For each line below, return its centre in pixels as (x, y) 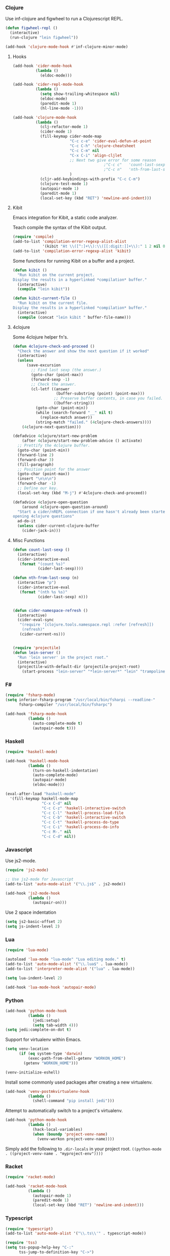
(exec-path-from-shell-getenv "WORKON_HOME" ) (77, 1059)
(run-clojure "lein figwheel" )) (44, 38)
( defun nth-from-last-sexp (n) (46, 578)
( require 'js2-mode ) (27, 870)
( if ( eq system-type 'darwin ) (50, 1054)
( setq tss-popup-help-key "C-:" (39, 1248)
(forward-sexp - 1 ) (50, 379)
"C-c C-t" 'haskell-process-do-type (80, 823)
